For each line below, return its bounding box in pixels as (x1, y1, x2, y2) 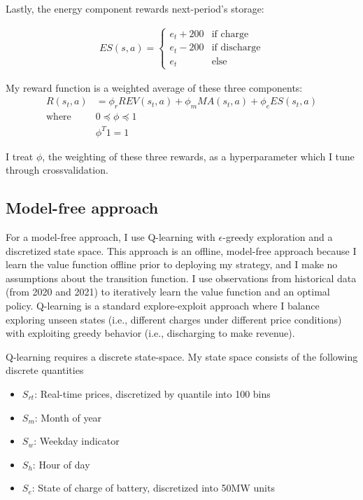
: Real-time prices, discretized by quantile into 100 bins (34, 386, 271, 401)
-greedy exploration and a (222, 229, 333, 244)
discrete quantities (6, 363, 84, 377)
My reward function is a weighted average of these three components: (6, 80, 303, 95)
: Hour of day (32, 457, 90, 471)
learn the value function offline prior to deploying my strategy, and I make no (6, 257, 338, 272)
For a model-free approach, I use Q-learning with (6, 229, 215, 244)
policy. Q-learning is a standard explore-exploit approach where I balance (6, 298, 320, 312)
